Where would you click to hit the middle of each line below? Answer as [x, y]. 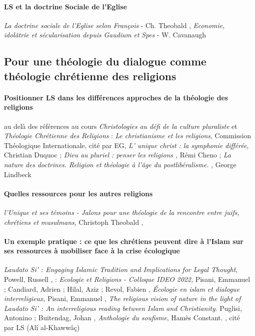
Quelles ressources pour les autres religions [78, 193]
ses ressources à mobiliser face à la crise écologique [92, 251]
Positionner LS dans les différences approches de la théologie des [116, 97]
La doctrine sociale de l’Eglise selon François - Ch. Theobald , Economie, [114, 25]
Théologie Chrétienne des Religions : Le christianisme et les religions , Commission [127, 136]
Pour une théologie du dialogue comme [105, 61]
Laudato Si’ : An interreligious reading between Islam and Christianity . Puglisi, [123, 308]
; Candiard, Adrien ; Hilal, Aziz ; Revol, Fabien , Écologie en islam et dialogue [122, 289]
